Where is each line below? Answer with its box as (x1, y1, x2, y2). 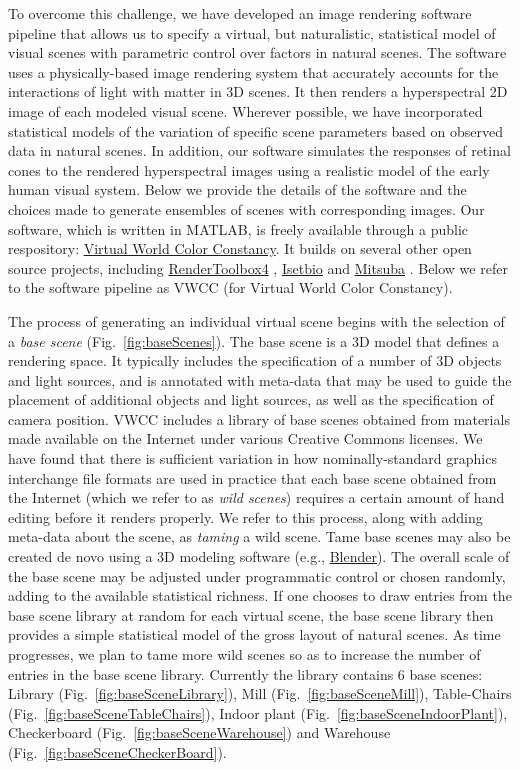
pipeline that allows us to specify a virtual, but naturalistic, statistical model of (8, 22, 496, 43)
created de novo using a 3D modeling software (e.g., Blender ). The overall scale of (8, 546, 510, 567)
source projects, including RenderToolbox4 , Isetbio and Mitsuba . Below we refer (8, 257, 508, 278)
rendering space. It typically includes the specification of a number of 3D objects (8, 350, 502, 371)
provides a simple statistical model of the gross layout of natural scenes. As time (8, 624, 501, 645)
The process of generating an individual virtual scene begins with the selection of (8, 310, 505, 331)
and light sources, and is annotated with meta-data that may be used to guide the (8, 369, 512, 390)
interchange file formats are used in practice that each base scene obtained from (8, 467, 497, 488)
